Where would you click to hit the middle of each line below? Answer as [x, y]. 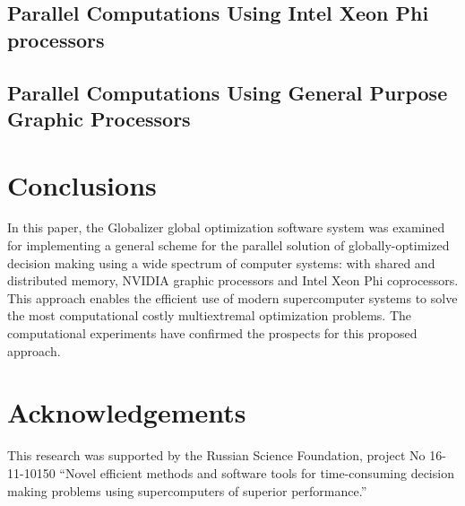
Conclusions [82, 184]
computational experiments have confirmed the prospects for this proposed [212, 333]
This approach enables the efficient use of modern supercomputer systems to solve [232, 297]
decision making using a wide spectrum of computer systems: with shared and [221, 262]
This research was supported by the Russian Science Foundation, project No [216, 455]
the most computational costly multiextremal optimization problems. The [210, 315]
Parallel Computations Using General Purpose [228, 92]
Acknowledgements [127, 412]
